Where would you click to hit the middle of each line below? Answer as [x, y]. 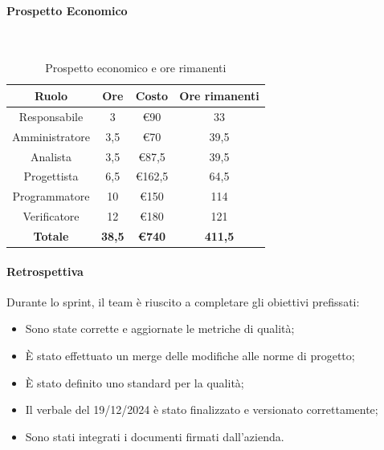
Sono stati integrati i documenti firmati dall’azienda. [155, 436]
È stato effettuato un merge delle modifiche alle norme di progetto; [190, 355]
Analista [51, 156]
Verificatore [51, 216]
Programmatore [51, 196]
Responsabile [51, 116]
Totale [51, 235]
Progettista [51, 176]
